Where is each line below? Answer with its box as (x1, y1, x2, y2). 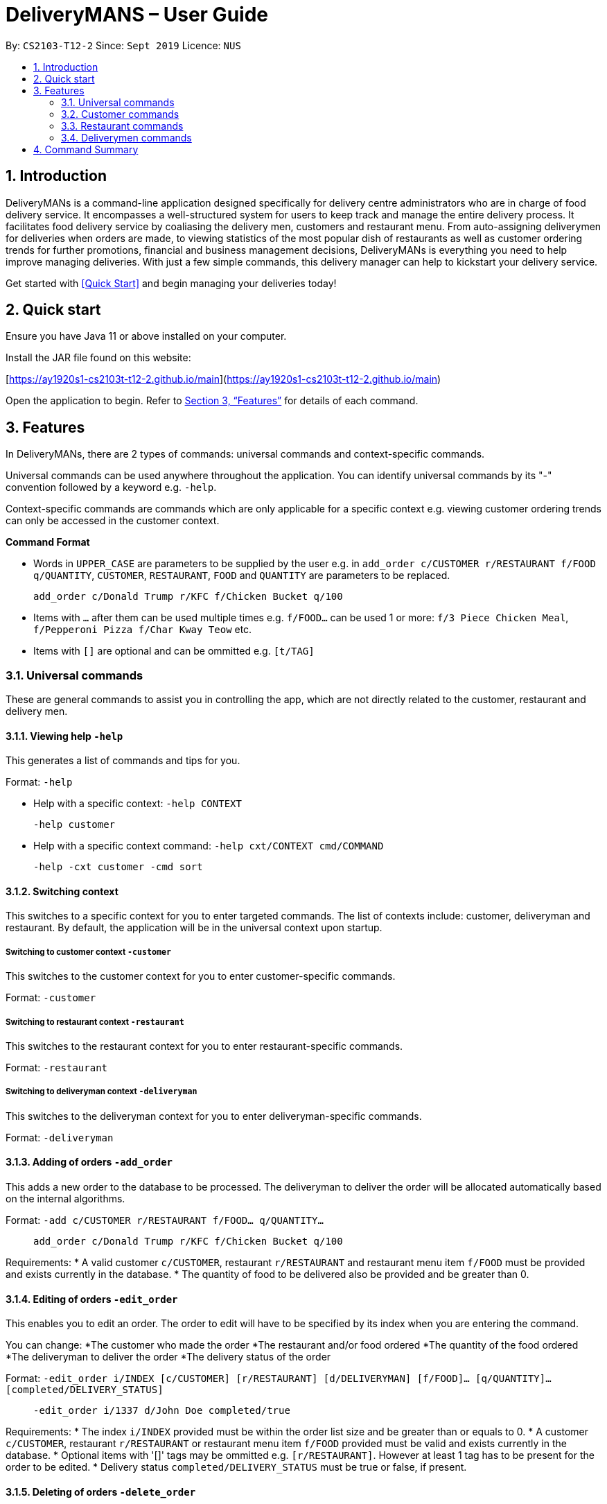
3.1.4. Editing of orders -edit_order (6, 1293, 178, 1305)
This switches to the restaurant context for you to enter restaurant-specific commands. (6, 1040, 403, 1053)
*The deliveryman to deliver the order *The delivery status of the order (6, 1351, 331, 1363)
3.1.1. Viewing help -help (6, 729, 123, 742)
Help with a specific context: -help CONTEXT (33, 797, 242, 810)
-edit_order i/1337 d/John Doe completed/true (33, 1405, 290, 1417)
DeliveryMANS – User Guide (6, 3, 268, 26)
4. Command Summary (33, 143, 139, 155)
